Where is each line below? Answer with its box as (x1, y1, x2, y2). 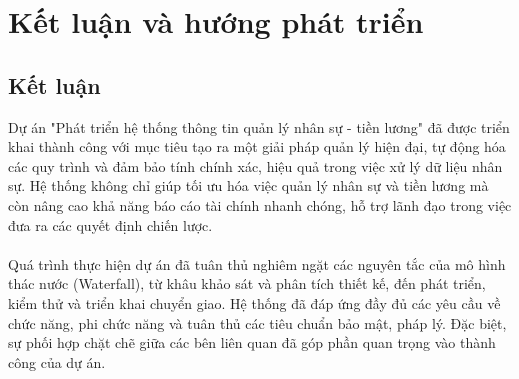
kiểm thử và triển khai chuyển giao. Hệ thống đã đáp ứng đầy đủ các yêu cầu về (8, 292, 501, 313)
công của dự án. (8, 351, 106, 372)
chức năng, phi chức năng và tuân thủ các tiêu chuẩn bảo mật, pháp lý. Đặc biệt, (8, 312, 507, 333)
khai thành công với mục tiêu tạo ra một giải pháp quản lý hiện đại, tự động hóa (8, 136, 506, 157)
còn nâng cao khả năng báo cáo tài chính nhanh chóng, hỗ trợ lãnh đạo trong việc (8, 194, 512, 215)
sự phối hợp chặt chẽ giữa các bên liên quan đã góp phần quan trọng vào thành (8, 332, 496, 353)
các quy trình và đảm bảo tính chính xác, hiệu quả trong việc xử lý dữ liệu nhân (8, 155, 503, 176)
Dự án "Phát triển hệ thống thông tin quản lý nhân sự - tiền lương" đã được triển (8, 116, 510, 137)
